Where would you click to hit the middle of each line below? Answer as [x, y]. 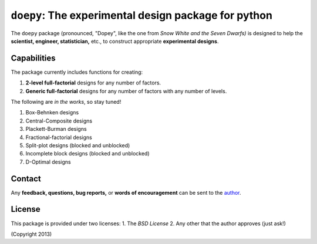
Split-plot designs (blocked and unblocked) [78, 145]
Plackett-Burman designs [56, 129]
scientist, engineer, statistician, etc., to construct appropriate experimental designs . [115, 41]
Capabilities [33, 58]
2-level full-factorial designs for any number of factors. [93, 83]
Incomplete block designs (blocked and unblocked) [87, 154]
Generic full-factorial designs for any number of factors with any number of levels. [126, 91]
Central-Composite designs [59, 121]
